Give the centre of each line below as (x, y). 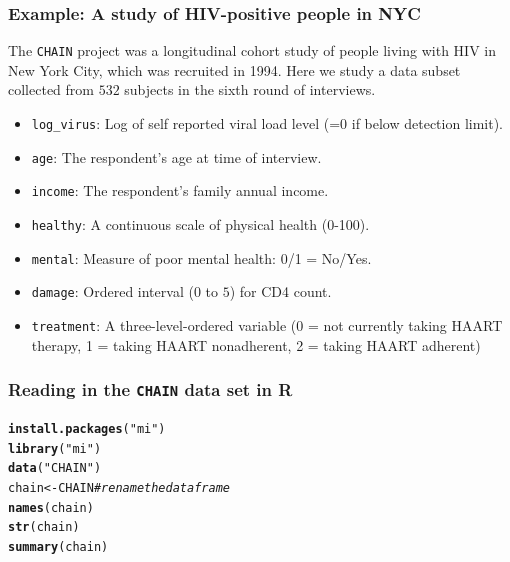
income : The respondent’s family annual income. (180, 190)
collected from (51, 89)
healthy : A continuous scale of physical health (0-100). (200, 224)
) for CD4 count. (280, 291)
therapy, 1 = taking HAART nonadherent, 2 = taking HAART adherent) (256, 344)
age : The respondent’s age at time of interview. (176, 156)
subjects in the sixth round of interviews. (250, 89)
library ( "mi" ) (55, 448)
